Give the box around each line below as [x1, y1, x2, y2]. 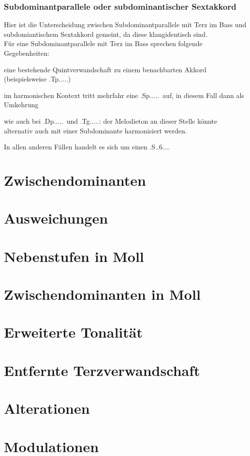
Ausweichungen [4, 208, 108, 228]
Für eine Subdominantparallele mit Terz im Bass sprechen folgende [4, 38, 203, 49]
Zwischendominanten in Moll [4, 284, 201, 304]
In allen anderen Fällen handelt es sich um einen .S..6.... [4, 142, 170, 152]
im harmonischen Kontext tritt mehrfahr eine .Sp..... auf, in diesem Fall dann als [4, 90, 244, 100]
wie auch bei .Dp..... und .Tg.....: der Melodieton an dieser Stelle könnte [4, 115, 218, 126]
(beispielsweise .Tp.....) [4, 74, 71, 84]
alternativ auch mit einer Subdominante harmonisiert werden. [4, 125, 187, 135]
